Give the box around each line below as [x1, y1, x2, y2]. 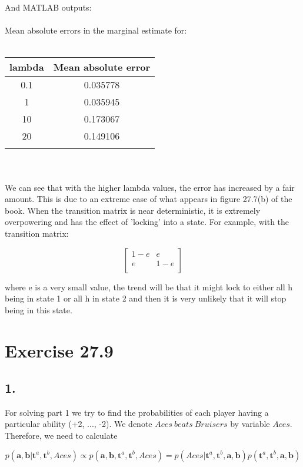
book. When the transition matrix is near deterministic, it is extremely [5, 204, 261, 216]
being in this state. [5, 303, 72, 316]
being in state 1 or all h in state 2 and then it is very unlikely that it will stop [5, 292, 287, 304]
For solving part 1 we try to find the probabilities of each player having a [5, 406, 269, 418]
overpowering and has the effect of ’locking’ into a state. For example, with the [5, 216, 289, 228]
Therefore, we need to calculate [5, 429, 118, 442]
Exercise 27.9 [5, 338, 114, 362]
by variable [230, 418, 270, 430]
